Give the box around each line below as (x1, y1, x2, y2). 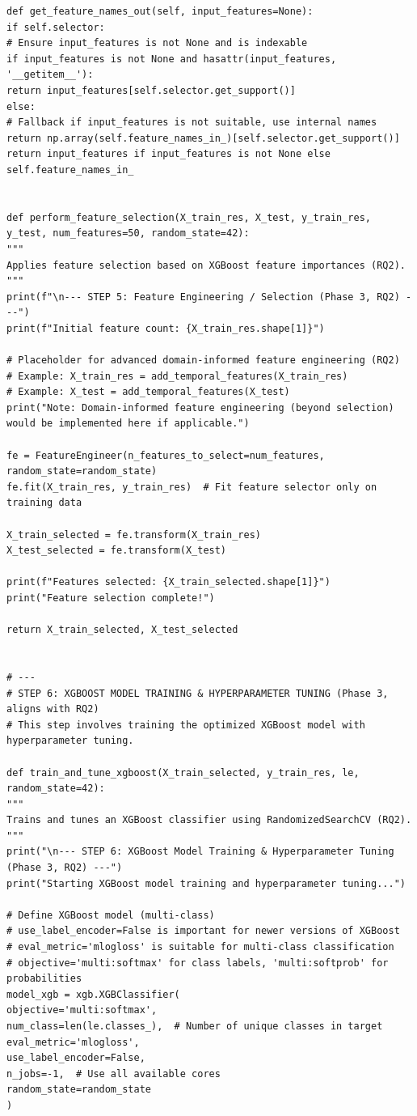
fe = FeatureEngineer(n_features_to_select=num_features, (6, 449, 325, 461)
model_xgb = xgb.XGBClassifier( (6, 988, 180, 1000)
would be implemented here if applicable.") (6, 418, 250, 430)
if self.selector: (6, 21, 105, 33)
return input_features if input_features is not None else (6, 148, 331, 160)
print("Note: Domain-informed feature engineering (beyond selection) (6, 401, 394, 414)
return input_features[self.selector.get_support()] (6, 84, 296, 96)
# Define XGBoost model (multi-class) (6, 909, 215, 921)
